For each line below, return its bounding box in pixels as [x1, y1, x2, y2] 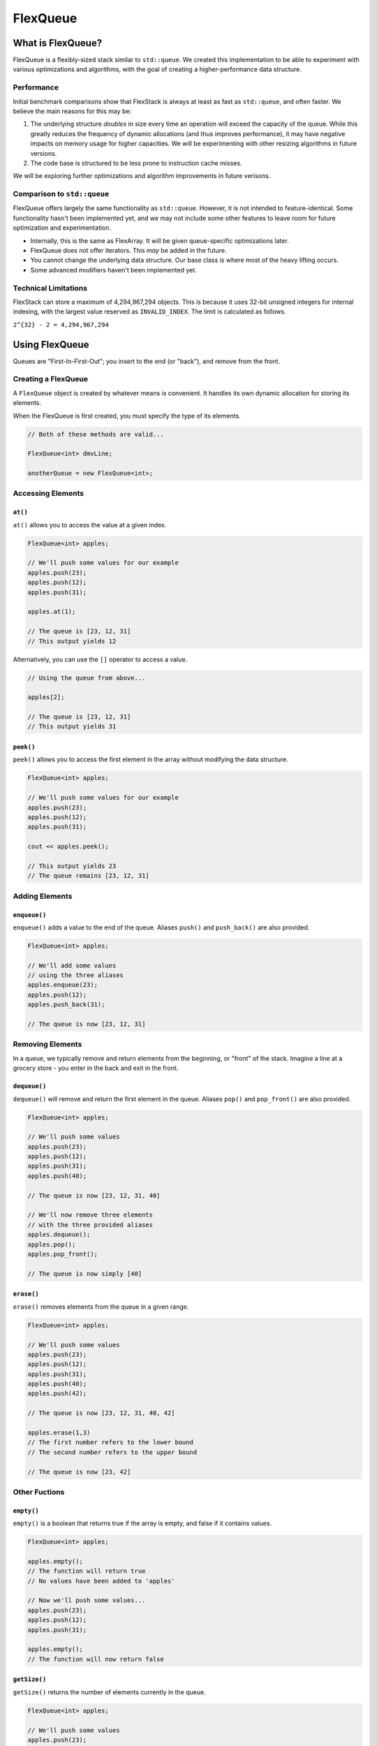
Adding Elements [13, 891, 73, 901]
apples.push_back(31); [27, 1001, 105, 1008]
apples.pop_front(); [27, 1250, 98, 1258]
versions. [30, 149, 57, 157]
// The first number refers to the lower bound [27, 1439, 193, 1446]
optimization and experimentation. [13, 223, 112, 232]
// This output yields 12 [27, 637, 117, 645]
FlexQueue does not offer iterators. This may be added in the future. [30, 247, 227, 255]
